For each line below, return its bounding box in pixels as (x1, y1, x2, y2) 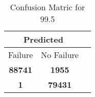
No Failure (41, 49, 79, 61)
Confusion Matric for (10, 1, 85, 13)
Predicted (23, 33, 63, 45)
